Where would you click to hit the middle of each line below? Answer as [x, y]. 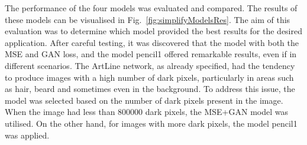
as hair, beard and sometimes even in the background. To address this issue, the [150, 89]
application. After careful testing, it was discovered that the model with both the [152, 42]
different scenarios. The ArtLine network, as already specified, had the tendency [150, 65]
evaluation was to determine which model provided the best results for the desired [154, 31]
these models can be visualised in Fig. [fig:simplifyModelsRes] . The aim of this [148, 19]
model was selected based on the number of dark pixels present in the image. [144, 100]
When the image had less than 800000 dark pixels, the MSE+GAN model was [146, 112]
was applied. [27, 135]
